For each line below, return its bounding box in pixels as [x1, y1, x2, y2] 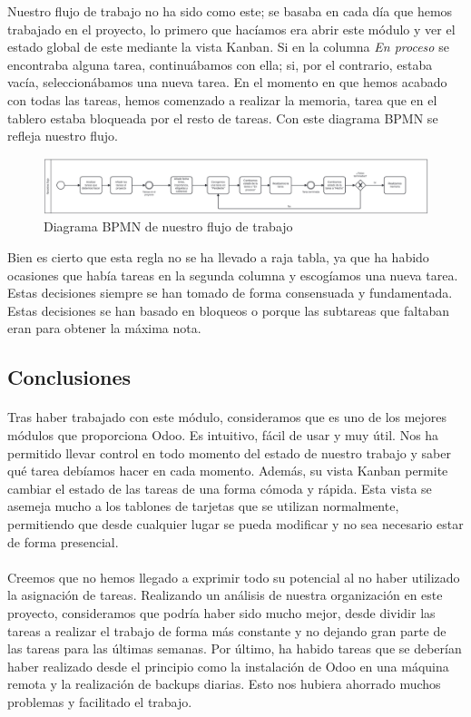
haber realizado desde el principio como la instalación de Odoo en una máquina [7, 656, 449, 675]
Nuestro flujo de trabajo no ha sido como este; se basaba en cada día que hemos [7, 2, 453, 20]
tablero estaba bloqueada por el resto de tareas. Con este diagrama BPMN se [7, 108, 438, 127]
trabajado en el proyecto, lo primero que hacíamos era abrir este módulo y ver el [7, 19, 456, 38]
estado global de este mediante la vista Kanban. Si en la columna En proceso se [7, 37, 449, 56]
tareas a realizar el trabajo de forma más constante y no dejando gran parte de [7, 621, 446, 640]
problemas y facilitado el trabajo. [7, 692, 192, 711]
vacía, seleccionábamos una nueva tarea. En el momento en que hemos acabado [7, 73, 447, 92]
